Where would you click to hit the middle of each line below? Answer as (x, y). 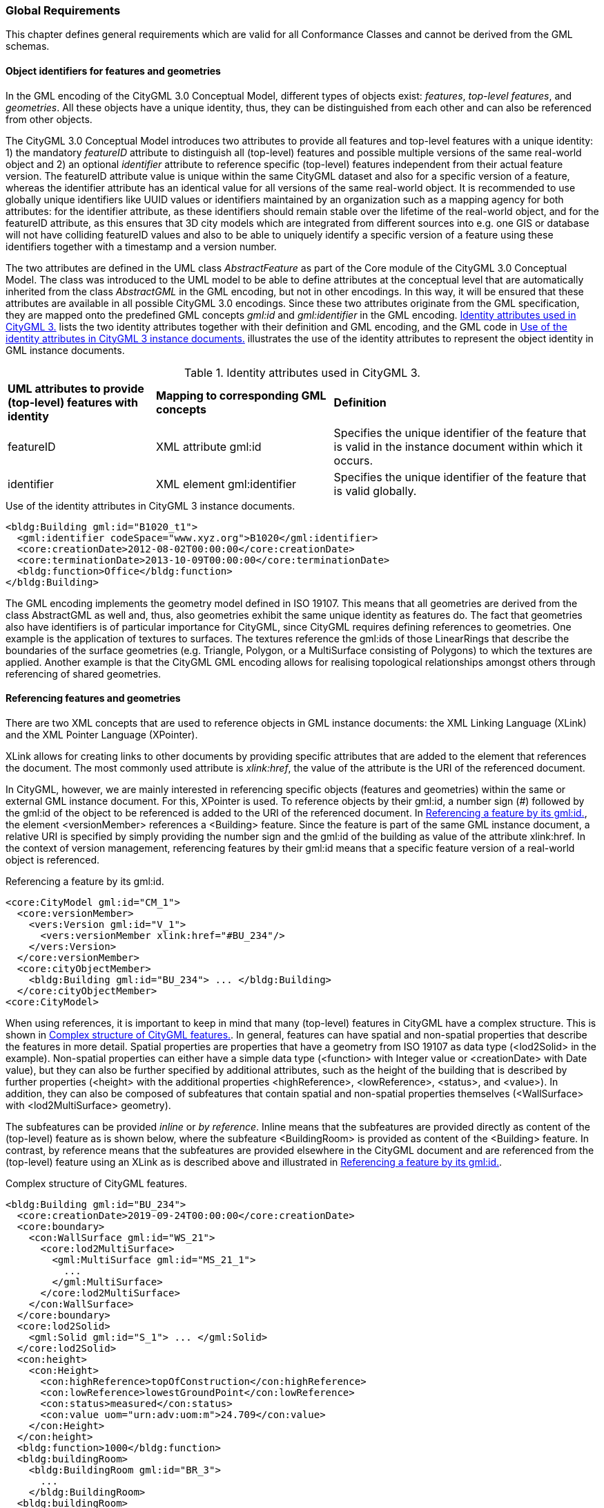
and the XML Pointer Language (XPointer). (102, 734)
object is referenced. (53, 859)
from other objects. (49, 119)
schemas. (28, 46)
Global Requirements (63, 10)
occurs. (353, 460)
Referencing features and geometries (93, 698)
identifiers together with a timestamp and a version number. (141, 246)
